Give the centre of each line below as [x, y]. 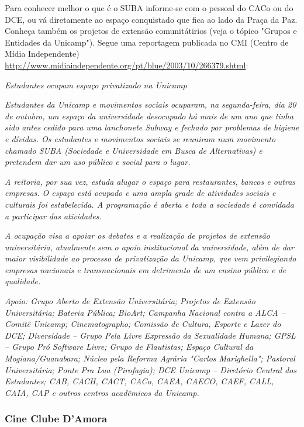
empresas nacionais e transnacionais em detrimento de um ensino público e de [146, 269]
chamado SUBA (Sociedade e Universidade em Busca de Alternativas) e [134, 150]
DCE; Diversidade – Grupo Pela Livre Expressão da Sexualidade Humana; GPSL [150, 335]
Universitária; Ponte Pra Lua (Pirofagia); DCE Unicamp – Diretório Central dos [151, 369]
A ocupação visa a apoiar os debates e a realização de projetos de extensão [137, 235]
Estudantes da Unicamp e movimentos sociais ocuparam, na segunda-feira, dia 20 [151, 104]
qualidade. [23, 281]
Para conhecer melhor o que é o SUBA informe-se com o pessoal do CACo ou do [149, 8]
